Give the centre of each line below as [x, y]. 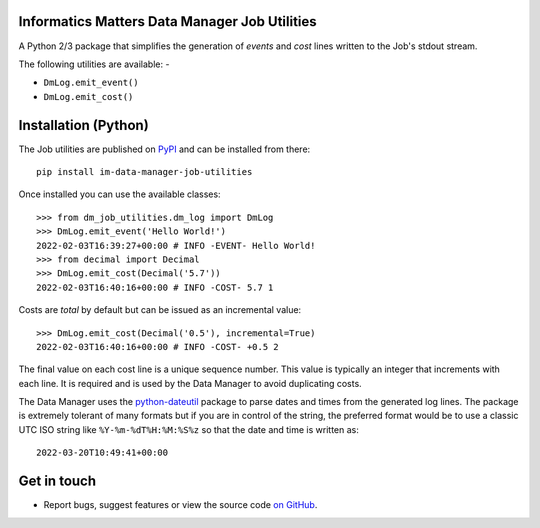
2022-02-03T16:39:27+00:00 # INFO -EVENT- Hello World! [176, 245]
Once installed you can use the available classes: [119, 194]
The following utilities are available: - [94, 64]
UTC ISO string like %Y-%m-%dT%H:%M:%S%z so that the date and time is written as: [189, 429]
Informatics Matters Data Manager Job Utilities [167, 21]
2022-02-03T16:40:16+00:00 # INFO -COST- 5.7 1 [155, 287]
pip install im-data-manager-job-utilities [144, 171]
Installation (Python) [83, 125]
